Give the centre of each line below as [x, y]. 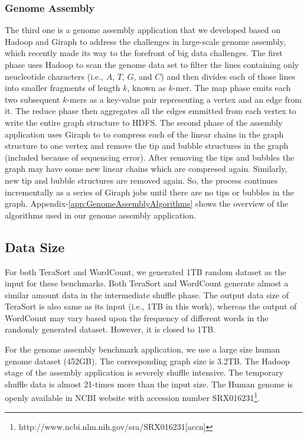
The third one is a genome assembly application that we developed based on [143, 30]
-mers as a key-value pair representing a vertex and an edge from [184, 99]
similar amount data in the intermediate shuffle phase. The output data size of [147, 294]
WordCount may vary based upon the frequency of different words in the [137, 317]
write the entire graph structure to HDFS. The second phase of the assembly [144, 122]
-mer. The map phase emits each [232, 88]
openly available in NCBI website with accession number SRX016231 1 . [132, 397]
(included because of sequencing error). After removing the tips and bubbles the [150, 157]
